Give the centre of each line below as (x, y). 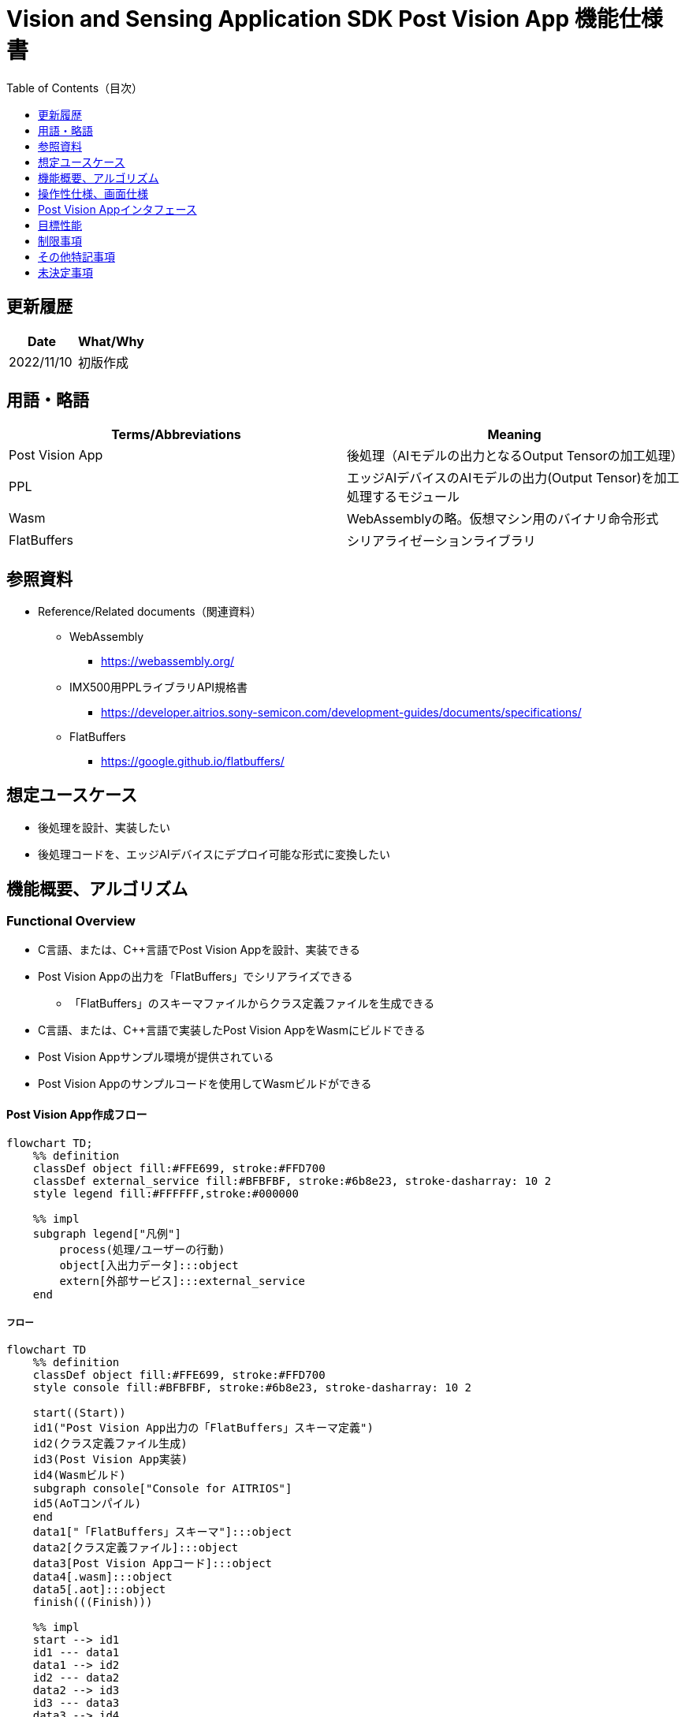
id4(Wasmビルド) (79, 1475)
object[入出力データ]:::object (149, 1265)
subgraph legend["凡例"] (107, 1233)
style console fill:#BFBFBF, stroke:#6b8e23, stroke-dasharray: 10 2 (252, 1388)
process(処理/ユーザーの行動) (142, 1249)
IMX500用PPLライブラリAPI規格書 (159, 687)
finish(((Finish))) (93, 1602)
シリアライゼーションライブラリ (441, 541)
